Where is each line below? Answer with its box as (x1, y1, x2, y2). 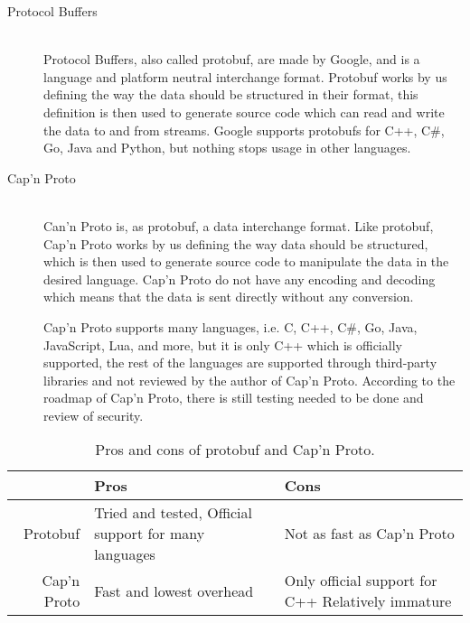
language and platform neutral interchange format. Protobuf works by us (43, 67, 447, 86)
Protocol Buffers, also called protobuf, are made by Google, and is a (43, 50, 420, 69)
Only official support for (284, 570, 437, 591)
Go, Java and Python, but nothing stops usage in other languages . (43, 138, 411, 157)
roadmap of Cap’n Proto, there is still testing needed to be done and (43, 388, 424, 407)
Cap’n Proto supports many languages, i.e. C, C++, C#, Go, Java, (43, 317, 418, 336)
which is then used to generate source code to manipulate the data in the (43, 252, 449, 271)
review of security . (43, 405, 144, 424)
